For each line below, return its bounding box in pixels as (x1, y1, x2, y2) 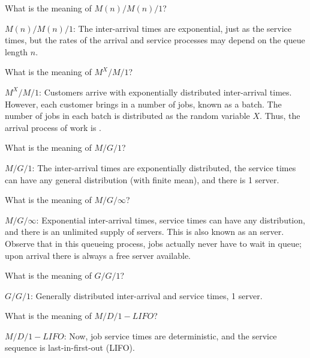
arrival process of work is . (5, 121, 101, 133)
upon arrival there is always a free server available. (5, 249, 191, 261)
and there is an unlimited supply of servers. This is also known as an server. (5, 225, 284, 238)
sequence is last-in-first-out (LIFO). (5, 341, 135, 354)
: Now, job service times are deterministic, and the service (64, 329, 277, 342)
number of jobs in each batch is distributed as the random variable (5, 109, 250, 122)
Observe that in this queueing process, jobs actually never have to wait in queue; (5, 237, 302, 249)
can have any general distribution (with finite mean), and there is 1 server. (5, 173, 279, 186)
